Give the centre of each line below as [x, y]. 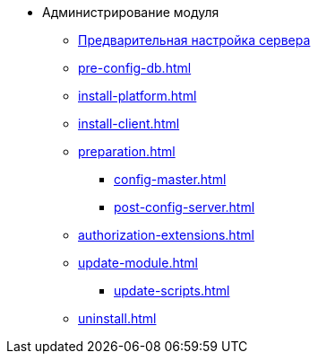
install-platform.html [138, 96]
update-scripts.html [172, 291]
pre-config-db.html [135, 68]
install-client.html [129, 123]
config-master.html [170, 179]
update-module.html [138, 263]
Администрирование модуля [131, 12]
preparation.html [127, 151]
